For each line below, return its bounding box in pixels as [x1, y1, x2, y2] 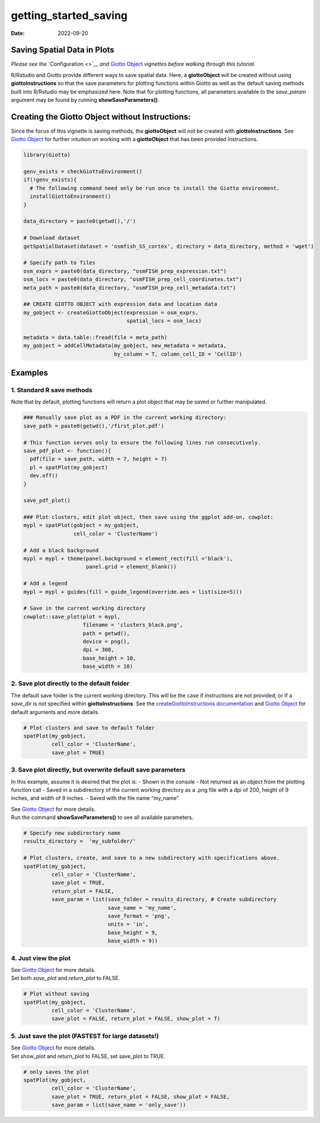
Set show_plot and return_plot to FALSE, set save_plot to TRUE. [11, 1052, 165, 1060]
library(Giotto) [23, 152, 71, 158]
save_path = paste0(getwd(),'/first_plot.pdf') [23, 423, 164, 429]
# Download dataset [23, 235, 80, 241]
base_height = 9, [107, 929, 158, 936]
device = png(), [82, 638, 130, 645]
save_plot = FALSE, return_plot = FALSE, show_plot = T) [51, 1015, 220, 1022]
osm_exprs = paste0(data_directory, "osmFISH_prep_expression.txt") [23, 267, 227, 274]
